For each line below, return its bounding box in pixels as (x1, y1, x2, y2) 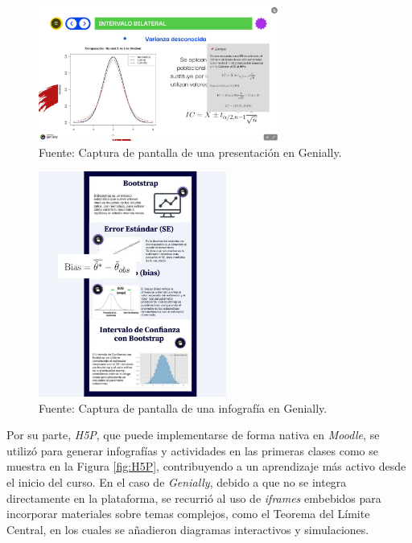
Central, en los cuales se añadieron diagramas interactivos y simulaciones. (6, 520, 369, 537)
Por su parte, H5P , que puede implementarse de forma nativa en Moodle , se (6, 426, 380, 443)
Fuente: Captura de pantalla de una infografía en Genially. (39, 399, 328, 416)
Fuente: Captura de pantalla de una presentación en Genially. (39, 143, 342, 160)
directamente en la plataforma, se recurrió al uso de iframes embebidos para (6, 489, 381, 506)
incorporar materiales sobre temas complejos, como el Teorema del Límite (6, 505, 370, 522)
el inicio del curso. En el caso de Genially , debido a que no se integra (6, 474, 347, 491)
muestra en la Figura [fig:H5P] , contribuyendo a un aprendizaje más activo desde (6, 458, 406, 475)
